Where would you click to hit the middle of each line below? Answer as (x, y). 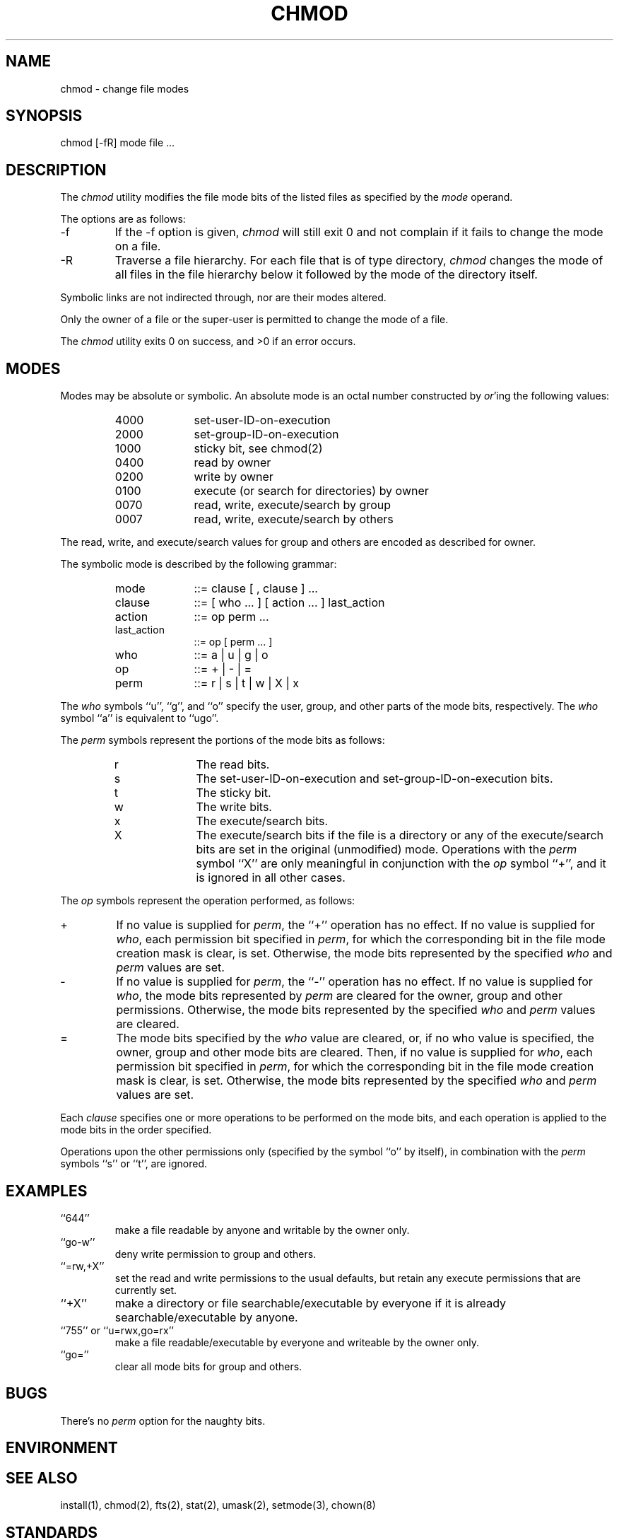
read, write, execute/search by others (294, 519)
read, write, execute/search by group (293, 505)
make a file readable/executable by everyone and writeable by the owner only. (297, 1342)
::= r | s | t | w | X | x (246, 683)
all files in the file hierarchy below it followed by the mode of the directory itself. (326, 275)
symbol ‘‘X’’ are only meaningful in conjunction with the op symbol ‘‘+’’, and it (401, 864)
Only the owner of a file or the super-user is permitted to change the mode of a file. (254, 320)
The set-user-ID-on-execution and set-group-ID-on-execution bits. (375, 779)
